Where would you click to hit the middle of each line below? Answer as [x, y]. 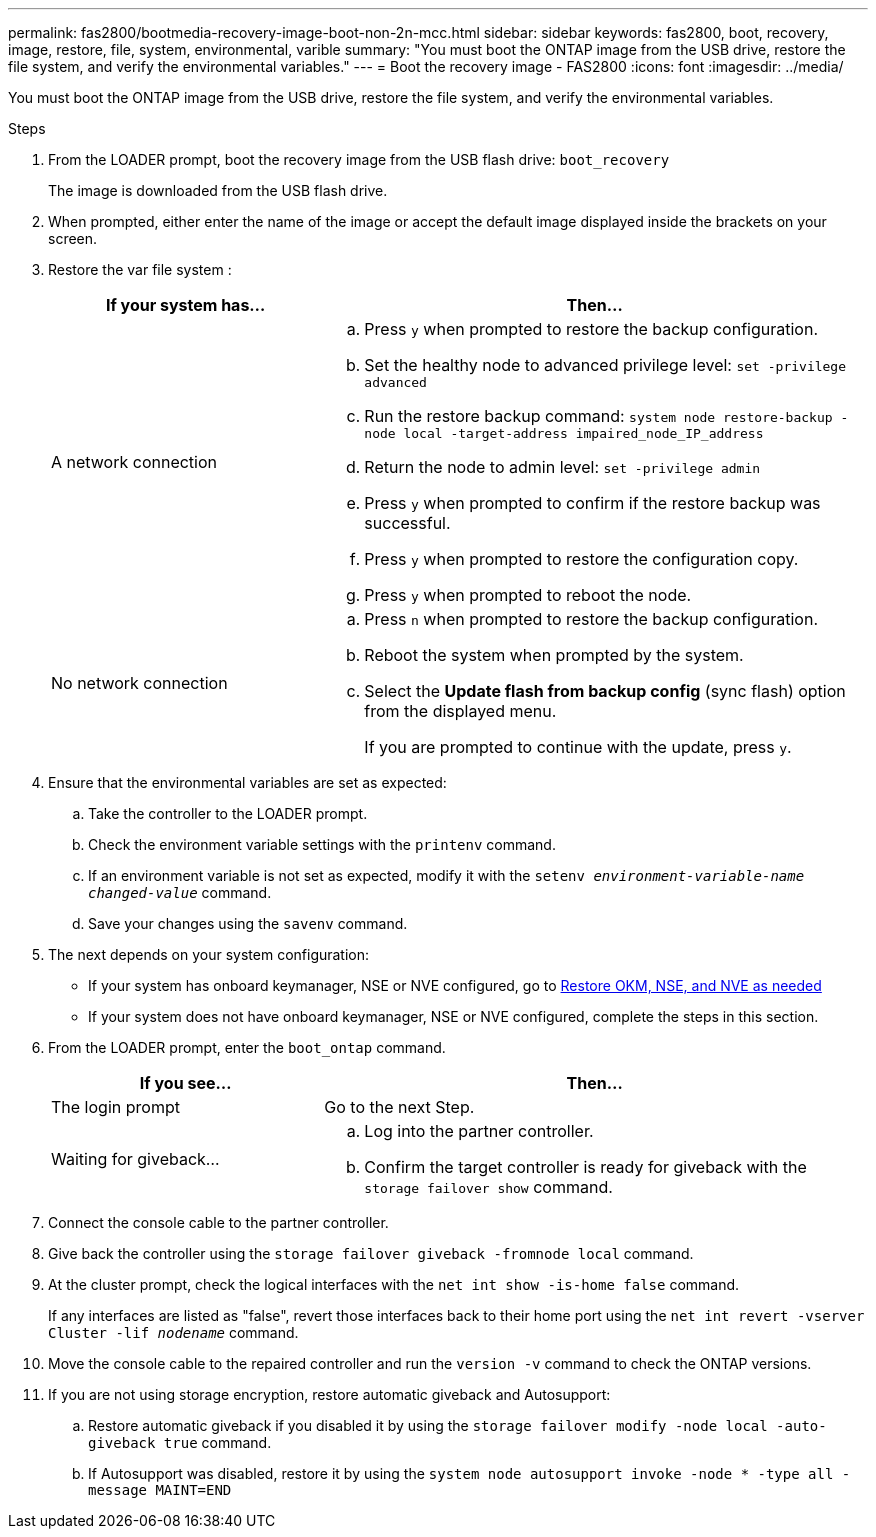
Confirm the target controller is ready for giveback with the [585, 1167]
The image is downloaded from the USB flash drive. [218, 190]
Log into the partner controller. [479, 1131]
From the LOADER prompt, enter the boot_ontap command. [247, 1047]
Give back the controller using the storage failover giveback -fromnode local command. [371, 1253]
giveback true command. [180, 1442]
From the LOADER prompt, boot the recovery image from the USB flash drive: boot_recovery [359, 159]
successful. [407, 523]
